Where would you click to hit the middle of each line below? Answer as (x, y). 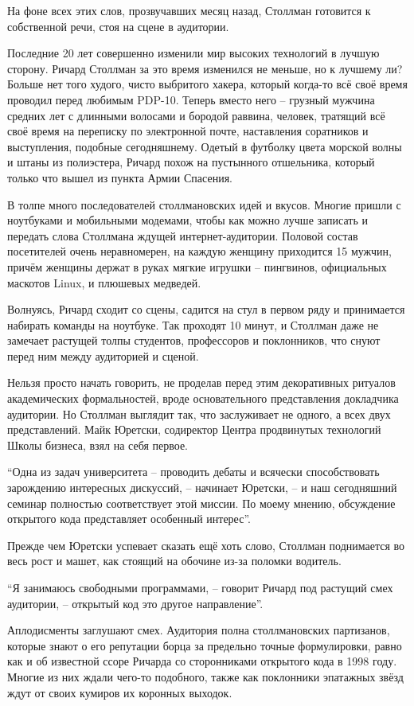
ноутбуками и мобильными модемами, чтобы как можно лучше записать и (187, 220)
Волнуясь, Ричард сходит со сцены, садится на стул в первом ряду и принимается (206, 309)
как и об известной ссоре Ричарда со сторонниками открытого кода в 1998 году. (202, 661)
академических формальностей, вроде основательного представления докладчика (203, 398)
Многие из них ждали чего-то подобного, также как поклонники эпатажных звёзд (205, 676)
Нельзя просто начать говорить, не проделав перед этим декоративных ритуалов (201, 382)
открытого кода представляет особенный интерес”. (129, 519)
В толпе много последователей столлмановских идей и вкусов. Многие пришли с (204, 204)
